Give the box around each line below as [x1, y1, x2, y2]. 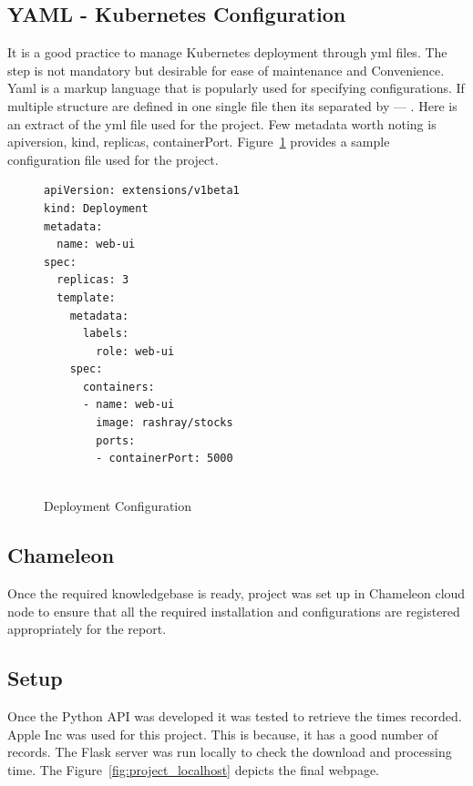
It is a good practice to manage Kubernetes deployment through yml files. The [7, 43, 447, 62]
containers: [82, 380, 155, 393]
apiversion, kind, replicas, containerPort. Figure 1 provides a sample [7, 132, 390, 151]
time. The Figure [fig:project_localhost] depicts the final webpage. [7, 760, 380, 780]
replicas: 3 [57, 273, 129, 287]
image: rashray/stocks [96, 416, 233, 430]
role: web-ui [96, 344, 175, 358]
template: [57, 291, 116, 304]
